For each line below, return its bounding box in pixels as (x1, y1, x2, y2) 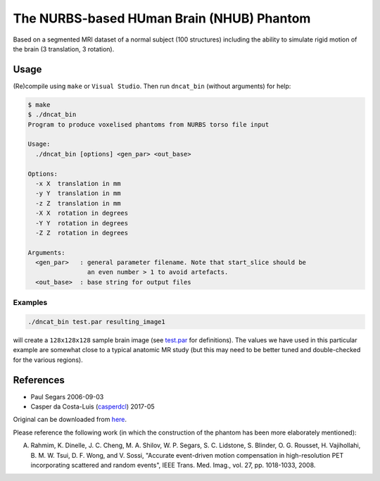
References (13, 374, 65, 386)
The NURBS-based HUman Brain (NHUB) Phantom (13, 11, 311, 26)
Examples (13, 298, 48, 308)
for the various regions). (13, 356, 84, 364)
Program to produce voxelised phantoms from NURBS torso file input (27, 120, 270, 128)
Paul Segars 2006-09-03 (30, 392, 104, 401)
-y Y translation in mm (35, 189, 121, 197)
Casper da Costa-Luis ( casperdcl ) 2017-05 (30, 402, 155, 411)
